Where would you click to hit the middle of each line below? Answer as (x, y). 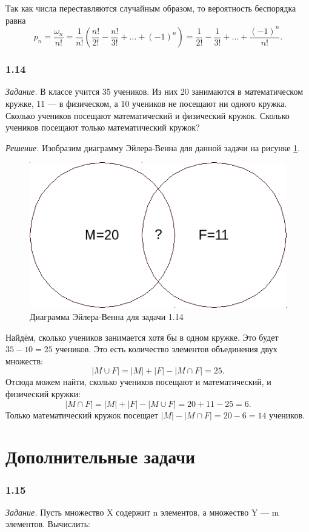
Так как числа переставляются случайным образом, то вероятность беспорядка (151, 8)
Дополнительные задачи (101, 456)
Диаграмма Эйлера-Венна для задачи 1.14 (107, 317)
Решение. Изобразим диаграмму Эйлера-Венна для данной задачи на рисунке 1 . (153, 147)
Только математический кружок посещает (82, 414)
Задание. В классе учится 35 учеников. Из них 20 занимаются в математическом (154, 91)
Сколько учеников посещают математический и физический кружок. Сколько (148, 115)
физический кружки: (43, 394)
